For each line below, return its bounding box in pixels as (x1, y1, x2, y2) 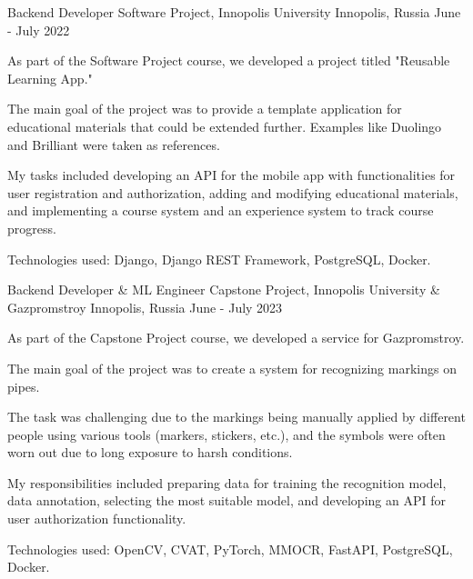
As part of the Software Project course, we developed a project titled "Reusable (7, 51, 450, 70)
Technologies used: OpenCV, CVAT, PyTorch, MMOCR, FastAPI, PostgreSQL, (7, 539, 453, 558)
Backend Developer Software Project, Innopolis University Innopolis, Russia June (7, 3, 461, 21)
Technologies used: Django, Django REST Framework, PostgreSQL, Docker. (7, 249, 431, 268)
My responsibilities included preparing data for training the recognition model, (7, 473, 447, 492)
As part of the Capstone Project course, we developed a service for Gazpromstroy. (7, 328, 465, 347)
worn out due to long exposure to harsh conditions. (7, 443, 293, 462)
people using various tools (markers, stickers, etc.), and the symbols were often (7, 424, 446, 444)
